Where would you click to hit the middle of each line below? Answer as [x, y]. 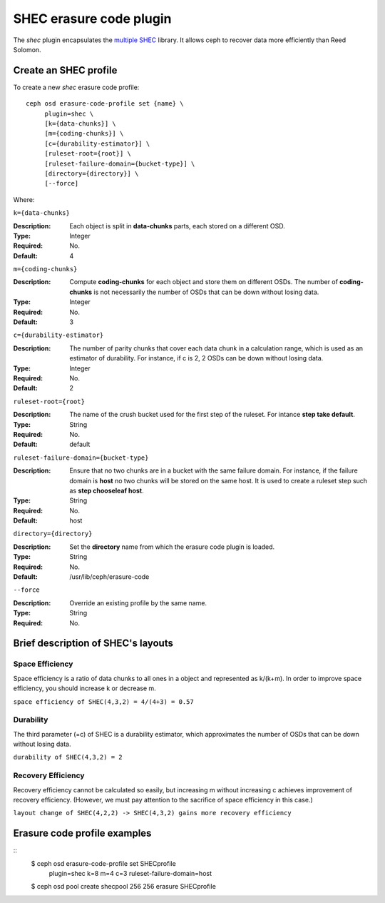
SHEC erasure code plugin [92, 19]
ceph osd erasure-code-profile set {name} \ [105, 104]
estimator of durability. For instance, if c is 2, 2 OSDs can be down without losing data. [196, 358]
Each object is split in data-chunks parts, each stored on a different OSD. [177, 226]
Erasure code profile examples [82, 833]
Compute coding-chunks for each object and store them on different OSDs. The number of [204, 282]
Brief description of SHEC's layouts [93, 644]
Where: [24, 199]
